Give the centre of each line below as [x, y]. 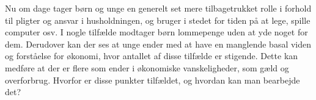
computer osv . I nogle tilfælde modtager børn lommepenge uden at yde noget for [156, 32]
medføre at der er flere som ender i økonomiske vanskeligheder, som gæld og [147, 67]
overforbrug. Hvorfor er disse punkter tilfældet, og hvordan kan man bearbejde [152, 80]
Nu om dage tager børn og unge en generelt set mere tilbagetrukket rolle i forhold [158, 8]
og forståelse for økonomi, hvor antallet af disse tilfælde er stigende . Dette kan [152, 56]
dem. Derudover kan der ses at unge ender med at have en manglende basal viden [158, 44]
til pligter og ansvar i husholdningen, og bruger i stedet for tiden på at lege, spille [158, 20]
